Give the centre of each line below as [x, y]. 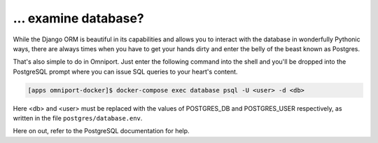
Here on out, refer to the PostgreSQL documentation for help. [101, 131]
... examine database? [79, 18]
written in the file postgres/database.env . [78, 118]
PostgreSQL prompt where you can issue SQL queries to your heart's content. [125, 71]
